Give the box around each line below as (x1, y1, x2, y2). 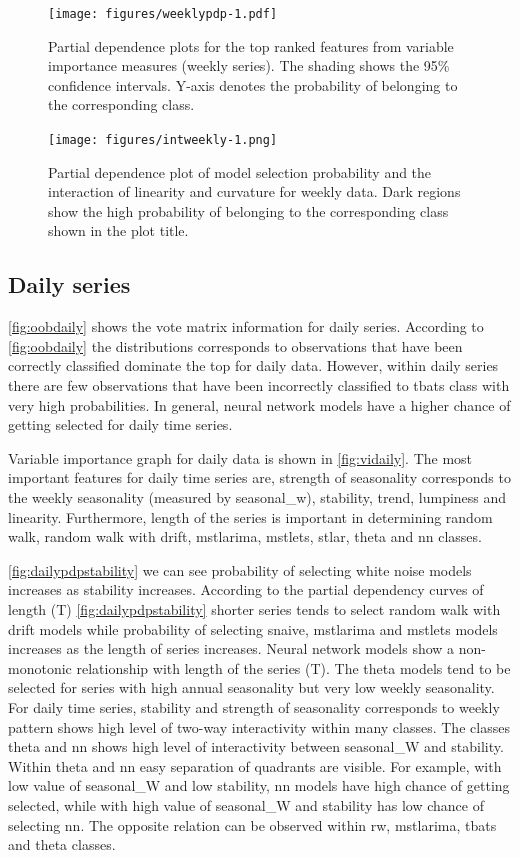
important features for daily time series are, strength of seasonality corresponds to (8, 467, 511, 488)
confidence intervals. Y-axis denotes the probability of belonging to (48, 74, 458, 95)
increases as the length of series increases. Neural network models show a (8, 638, 455, 659)
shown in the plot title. (48, 220, 189, 241)
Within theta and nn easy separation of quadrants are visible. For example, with (8, 755, 502, 776)
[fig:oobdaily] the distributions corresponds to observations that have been (8, 335, 463, 356)
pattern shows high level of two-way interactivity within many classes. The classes (8, 716, 510, 737)
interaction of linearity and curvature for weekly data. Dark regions (48, 181, 461, 202)
